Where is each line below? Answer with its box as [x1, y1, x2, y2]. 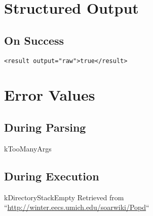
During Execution [4, 168, 99, 183]
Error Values [4, 84, 95, 105]
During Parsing [4, 119, 86, 135]
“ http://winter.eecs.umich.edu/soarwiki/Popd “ [4, 202, 149, 212]
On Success [4, 32, 64, 48]
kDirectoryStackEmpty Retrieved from [4, 192, 124, 202]
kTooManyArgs [4, 143, 52, 153]
